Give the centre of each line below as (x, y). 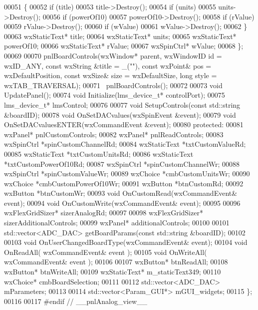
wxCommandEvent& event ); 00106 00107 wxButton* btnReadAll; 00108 (116, 262)
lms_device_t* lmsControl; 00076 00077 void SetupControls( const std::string (122, 104)
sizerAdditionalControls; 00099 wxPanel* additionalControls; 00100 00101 (117, 223)
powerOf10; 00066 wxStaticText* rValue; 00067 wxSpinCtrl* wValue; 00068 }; (124, 46)
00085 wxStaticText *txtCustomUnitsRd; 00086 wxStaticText (99, 153)
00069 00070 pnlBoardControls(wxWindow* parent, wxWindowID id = (113, 55)
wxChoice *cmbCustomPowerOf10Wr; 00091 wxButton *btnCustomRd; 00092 (124, 183)
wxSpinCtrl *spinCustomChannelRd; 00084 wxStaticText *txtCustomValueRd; (125, 144)
